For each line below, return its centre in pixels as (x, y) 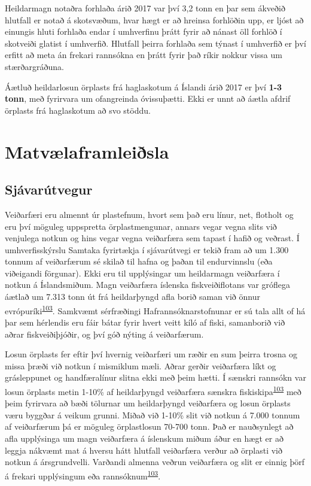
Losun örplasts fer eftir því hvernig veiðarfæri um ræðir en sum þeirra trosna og (151, 354)
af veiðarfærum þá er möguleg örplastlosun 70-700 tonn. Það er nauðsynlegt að (149, 426)
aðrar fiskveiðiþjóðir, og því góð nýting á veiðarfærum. (104, 334)
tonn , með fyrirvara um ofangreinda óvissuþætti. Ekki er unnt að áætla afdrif (148, 98)
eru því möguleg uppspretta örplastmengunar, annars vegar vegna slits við (141, 226)
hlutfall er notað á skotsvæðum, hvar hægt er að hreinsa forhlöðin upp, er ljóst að (154, 19)
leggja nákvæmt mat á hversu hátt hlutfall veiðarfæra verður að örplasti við (144, 450)
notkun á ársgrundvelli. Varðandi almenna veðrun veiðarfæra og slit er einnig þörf (155, 462)
